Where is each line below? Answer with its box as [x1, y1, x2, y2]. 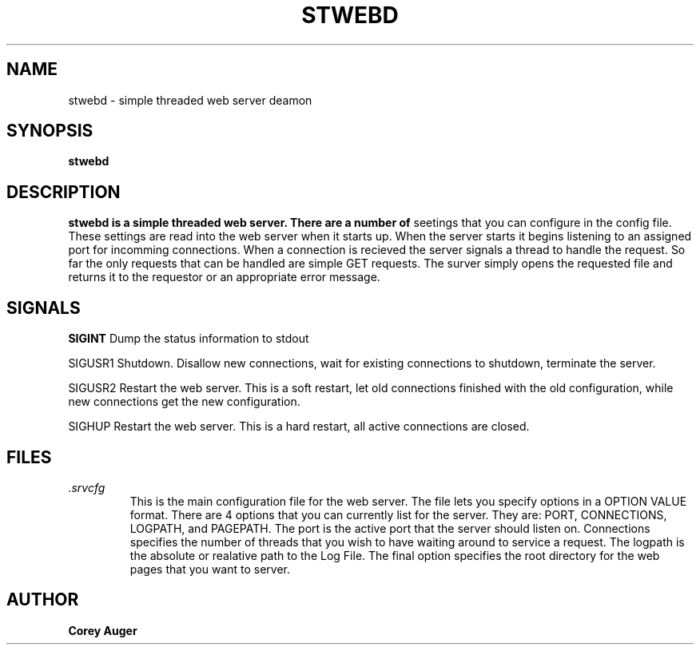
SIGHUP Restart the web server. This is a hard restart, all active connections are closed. [68, 419, 530, 434]
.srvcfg [68, 480, 105, 494]
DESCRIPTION [6, 181, 121, 202]
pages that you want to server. [129, 562, 290, 576]
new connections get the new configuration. [68, 395, 300, 409]
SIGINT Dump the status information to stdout [68, 331, 309, 346]
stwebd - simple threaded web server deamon [68, 93, 312, 107]
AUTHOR [6, 589, 79, 610]
